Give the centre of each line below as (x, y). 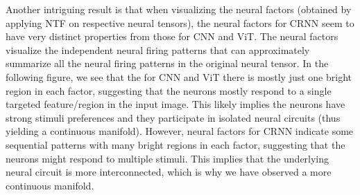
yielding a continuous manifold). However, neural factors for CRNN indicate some (180, 131)
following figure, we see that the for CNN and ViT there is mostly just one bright (179, 76)
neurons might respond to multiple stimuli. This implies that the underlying (168, 158)
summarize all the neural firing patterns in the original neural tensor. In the (167, 63)
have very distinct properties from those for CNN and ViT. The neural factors (172, 36)
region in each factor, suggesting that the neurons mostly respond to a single (169, 90)
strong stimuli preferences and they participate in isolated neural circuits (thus (173, 117)
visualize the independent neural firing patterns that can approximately (158, 49)
